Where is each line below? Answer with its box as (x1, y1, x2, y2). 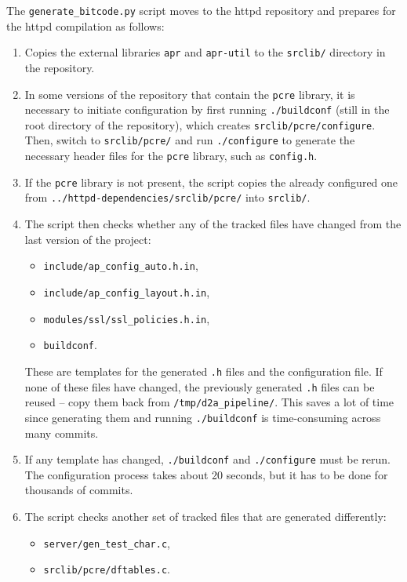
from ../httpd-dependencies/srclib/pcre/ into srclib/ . (24, 189, 311, 206)
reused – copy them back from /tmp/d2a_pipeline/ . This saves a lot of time (24, 394, 394, 410)
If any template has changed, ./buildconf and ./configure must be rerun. (24, 451, 391, 467)
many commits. (24, 424, 99, 441)
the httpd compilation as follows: (6, 17, 165, 34)
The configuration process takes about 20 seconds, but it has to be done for (24, 466, 388, 482)
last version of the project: (24, 231, 151, 247)
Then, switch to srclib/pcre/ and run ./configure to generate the (24, 132, 355, 148)
